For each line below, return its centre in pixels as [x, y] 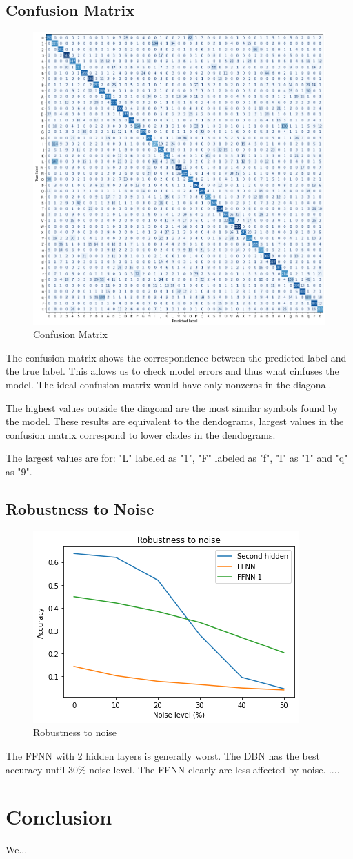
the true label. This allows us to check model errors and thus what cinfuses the [172, 371]
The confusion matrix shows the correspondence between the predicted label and [176, 357]
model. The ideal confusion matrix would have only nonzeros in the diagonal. [169, 385]
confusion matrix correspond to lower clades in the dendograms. [141, 434]
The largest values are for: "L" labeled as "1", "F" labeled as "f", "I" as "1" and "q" [177, 458]
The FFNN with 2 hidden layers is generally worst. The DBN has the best [163, 756]
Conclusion [59, 817]
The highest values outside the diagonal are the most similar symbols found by [172, 407]
